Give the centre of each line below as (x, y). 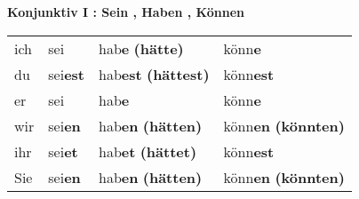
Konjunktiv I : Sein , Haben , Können (126, 12)
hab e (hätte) (141, 48)
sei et (63, 151)
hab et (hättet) (148, 151)
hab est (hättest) (154, 74)
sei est (66, 74)
